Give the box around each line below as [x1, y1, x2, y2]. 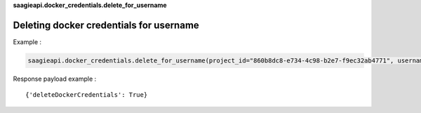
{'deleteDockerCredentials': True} [25, 91, 148, 99]
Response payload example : [13, 74, 97, 83]
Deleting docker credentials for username [13, 19, 199, 31]
